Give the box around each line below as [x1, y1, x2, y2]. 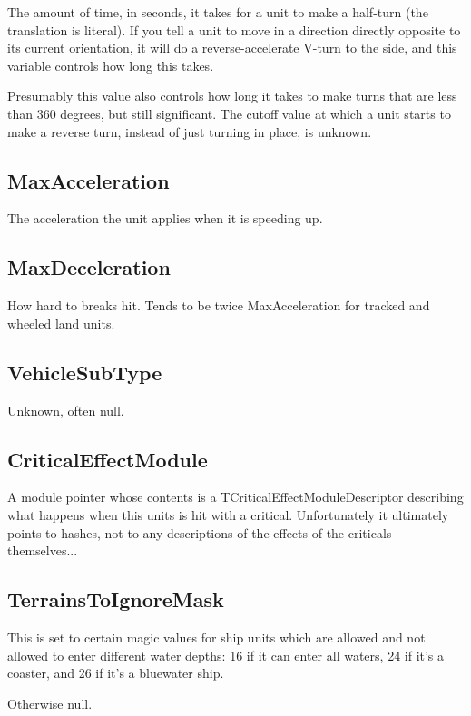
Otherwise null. [7, 693, 93, 712]
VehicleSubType [7, 358, 162, 386]
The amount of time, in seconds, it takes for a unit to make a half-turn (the [7, 3, 428, 21]
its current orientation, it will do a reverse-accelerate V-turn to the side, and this [7, 38, 457, 57]
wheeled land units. [7, 313, 115, 332]
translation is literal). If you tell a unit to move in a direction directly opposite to [7, 20, 461, 39]
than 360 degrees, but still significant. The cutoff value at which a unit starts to [7, 103, 451, 123]
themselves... [7, 541, 78, 560]
